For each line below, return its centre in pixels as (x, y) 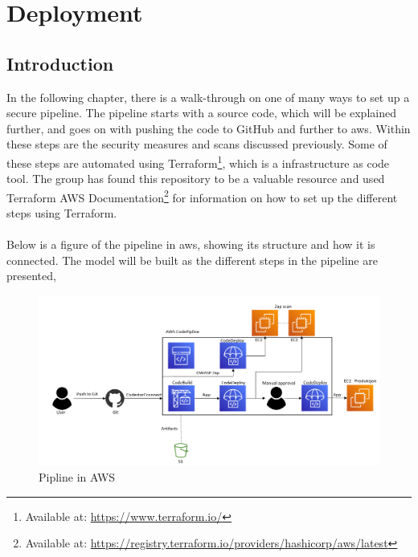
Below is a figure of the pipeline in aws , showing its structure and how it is (191, 244)
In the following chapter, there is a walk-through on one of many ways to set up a (208, 97)
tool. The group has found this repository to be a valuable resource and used (196, 179)
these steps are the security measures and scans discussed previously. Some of (197, 144)
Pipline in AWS (77, 477)
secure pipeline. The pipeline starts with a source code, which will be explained (201, 113)
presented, (31, 276)
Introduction (60, 63)
